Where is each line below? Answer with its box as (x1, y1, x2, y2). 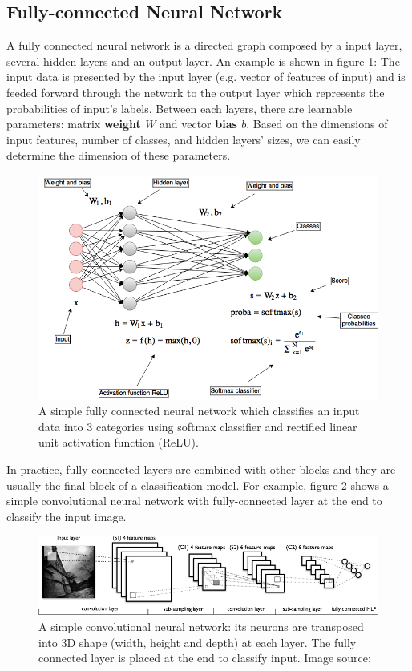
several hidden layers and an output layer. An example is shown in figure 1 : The (6, 52, 400, 69)
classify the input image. (6, 507, 127, 524)
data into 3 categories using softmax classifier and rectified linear (38, 418, 357, 435)
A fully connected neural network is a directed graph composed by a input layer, (6, 37, 402, 54)
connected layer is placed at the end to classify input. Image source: (38, 649, 371, 666)
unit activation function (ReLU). (38, 434, 199, 451)
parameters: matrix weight (6, 115, 141, 132)
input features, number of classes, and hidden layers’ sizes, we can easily (6, 131, 361, 148)
